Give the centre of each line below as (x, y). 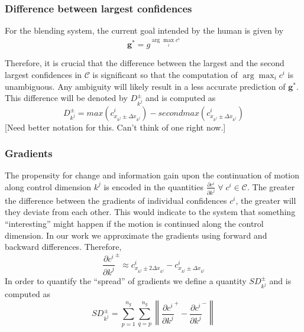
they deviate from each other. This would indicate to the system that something (150, 212)
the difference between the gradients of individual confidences (116, 200)
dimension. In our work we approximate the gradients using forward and (136, 235)
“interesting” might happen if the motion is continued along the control (134, 224)
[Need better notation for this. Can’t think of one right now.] (115, 127)
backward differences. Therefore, (63, 247)
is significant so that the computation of (165, 75)
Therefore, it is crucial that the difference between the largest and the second (145, 63)
